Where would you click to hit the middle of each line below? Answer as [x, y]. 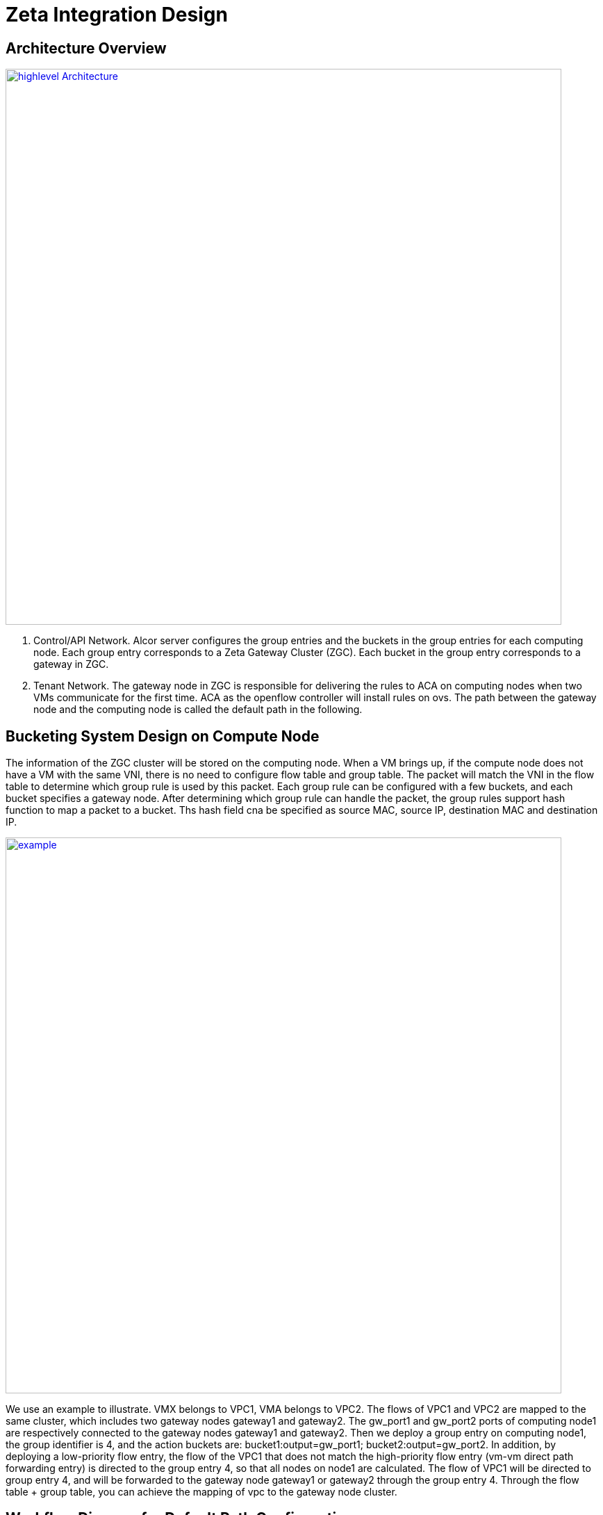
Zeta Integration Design [117, 15]
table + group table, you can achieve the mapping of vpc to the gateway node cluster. [201, 1492]
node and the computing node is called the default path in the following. [198, 710]
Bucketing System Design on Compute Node [163, 736]
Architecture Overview [86, 48]
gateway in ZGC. [71, 664]
